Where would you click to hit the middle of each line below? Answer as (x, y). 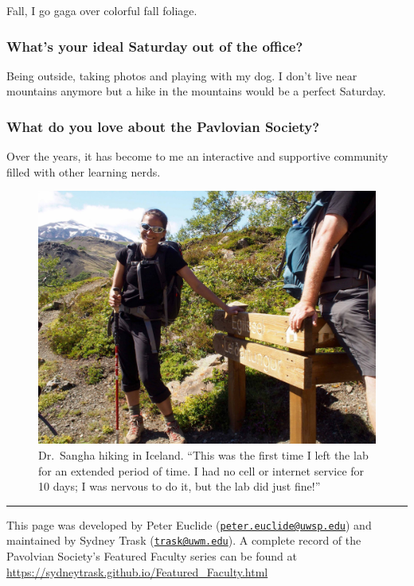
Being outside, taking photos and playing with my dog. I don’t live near (182, 75)
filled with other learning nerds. (84, 171)
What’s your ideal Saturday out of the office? (155, 46)
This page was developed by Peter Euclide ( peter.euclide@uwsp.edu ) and (189, 524)
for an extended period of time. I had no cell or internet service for (201, 470)
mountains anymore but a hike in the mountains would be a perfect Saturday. (196, 91)
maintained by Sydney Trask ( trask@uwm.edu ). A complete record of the (184, 540)
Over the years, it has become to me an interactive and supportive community (197, 156)
